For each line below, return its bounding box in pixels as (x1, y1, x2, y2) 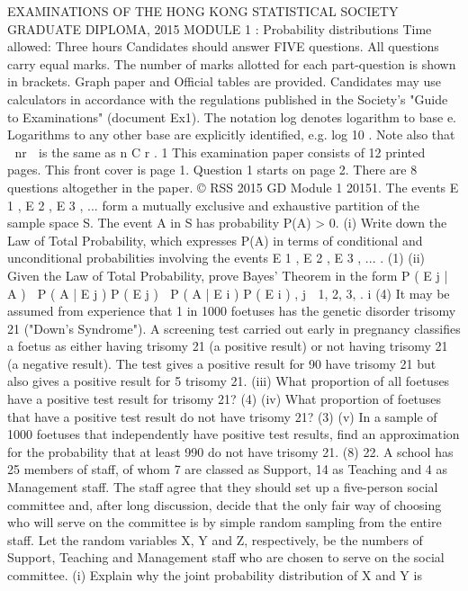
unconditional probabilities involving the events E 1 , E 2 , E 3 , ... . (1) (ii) (7, 248, 425, 267)
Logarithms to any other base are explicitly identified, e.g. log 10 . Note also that (7, 125, 455, 144)
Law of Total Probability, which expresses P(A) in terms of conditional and (7, 230, 423, 249)
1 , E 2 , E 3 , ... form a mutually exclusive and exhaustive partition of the (7, 195, 419, 214)
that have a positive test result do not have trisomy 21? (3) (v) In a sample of (7, 407, 437, 425)
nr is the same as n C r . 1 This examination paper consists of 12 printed (14, 142, 426, 161)
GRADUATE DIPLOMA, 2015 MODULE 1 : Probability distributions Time (7, 19, 432, 38)
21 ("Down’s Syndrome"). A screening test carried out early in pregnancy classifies (7, 318, 461, 337)
